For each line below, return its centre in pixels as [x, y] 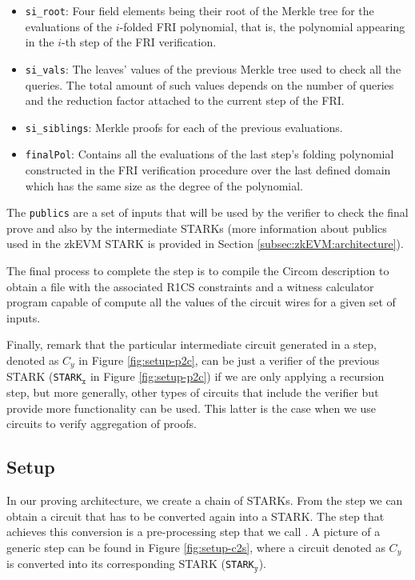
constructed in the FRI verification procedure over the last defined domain [208, 170]
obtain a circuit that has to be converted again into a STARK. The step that [196, 516]
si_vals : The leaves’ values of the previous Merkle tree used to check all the [213, 68]
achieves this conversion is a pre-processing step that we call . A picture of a [194, 532]
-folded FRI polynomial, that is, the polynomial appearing [262, 26]
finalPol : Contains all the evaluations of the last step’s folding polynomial [209, 154]
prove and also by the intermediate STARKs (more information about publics [197, 228]
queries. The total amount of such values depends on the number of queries [209, 84]
